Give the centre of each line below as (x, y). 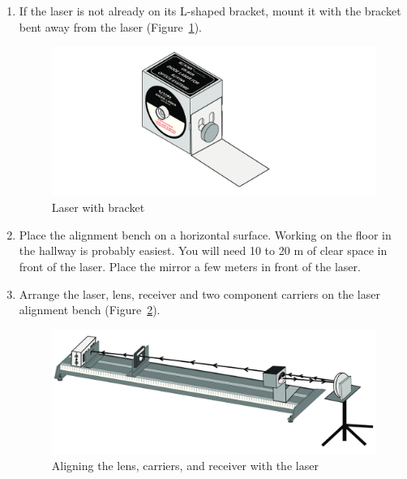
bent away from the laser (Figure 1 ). (110, 26)
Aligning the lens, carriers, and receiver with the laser (185, 466)
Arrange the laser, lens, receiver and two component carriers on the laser (199, 293)
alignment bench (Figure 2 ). (90, 310)
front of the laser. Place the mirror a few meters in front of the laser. (190, 267)
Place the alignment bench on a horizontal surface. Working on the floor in (205, 234)
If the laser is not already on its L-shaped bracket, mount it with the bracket (210, 11)
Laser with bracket (98, 207)
